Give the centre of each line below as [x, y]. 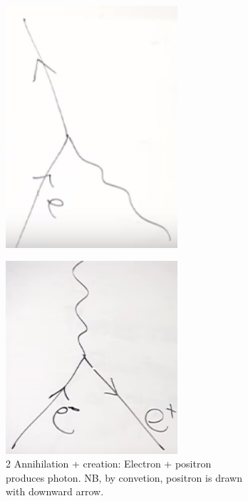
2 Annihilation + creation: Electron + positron [109, 464]
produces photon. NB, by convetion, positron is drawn [124, 477]
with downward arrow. [55, 491]
